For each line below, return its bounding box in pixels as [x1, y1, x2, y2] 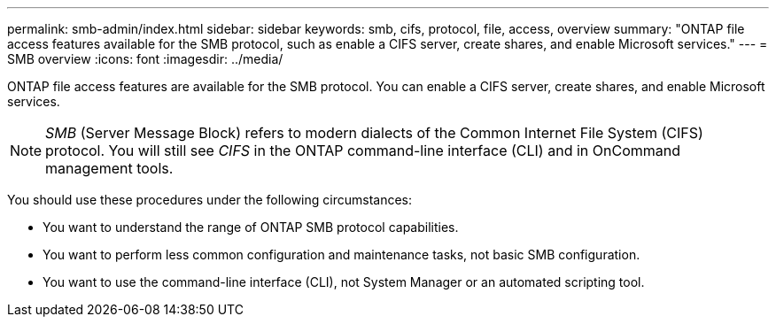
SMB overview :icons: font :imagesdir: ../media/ [7, 51, 283, 66]
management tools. [45, 159, 174, 177]
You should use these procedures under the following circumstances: [7, 192, 413, 207]
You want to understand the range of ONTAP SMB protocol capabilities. [43, 220, 459, 235]
